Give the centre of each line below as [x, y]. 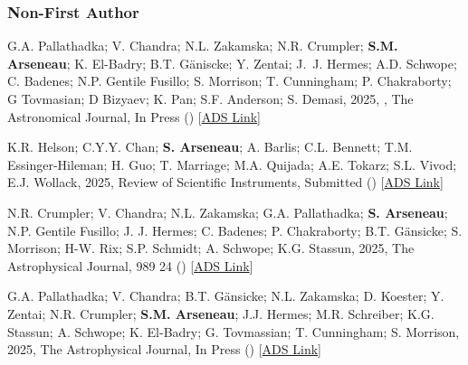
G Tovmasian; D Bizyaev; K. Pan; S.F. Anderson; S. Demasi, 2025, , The [210, 98]
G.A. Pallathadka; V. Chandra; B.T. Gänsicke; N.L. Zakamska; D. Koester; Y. [226, 296]
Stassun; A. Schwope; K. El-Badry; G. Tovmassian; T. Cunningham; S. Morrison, [234, 331]
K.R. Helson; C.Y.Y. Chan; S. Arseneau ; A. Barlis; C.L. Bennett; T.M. [210, 147]
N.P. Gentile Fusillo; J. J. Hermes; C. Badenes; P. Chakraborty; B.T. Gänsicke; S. [235, 230]
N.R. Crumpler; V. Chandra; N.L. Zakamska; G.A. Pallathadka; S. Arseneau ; [228, 212]
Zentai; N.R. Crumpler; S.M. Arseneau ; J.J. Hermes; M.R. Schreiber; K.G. [221, 313]
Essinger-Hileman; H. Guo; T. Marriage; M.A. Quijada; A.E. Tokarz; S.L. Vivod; [232, 164]
